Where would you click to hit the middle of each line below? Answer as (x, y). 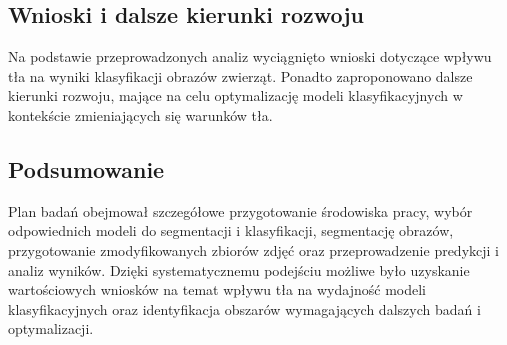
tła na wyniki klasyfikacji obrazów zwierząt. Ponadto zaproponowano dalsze (240, 75)
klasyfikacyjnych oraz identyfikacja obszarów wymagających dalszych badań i (244, 308)
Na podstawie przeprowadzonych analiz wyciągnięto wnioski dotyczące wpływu (250, 56)
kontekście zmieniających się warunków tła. (140, 114)
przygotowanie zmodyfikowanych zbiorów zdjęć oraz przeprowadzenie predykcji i (253, 249)
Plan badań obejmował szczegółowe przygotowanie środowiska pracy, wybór (240, 210)
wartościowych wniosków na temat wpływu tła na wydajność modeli (217, 289)
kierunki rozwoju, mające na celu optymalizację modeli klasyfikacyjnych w (235, 95)
